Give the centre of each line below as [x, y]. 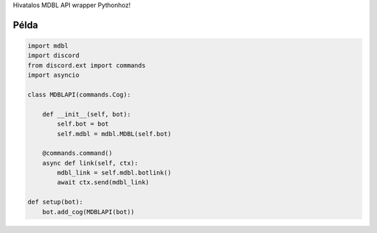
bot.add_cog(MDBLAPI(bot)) [89, 212]
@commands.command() [77, 153]
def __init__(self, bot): [87, 114]
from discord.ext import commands [87, 65]
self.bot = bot [83, 124]
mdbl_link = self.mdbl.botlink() [114, 173]
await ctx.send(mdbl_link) [103, 182]
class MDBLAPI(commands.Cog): [79, 95]
